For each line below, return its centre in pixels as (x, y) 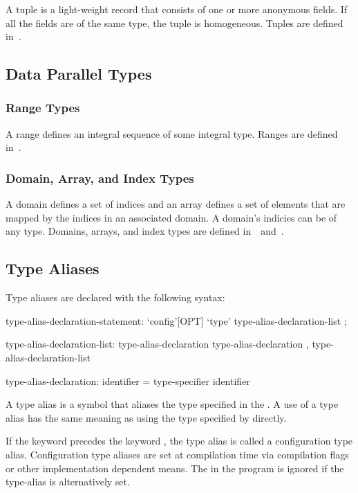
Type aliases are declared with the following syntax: (115, 297)
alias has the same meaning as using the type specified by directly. (146, 417)
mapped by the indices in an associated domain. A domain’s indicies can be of (171, 217)
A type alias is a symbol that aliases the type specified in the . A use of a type (172, 404)
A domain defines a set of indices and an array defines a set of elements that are (176, 204)
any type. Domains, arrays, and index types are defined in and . (145, 231)
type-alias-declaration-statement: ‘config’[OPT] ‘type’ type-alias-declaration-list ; (176, 320)
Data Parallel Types (79, 74)
